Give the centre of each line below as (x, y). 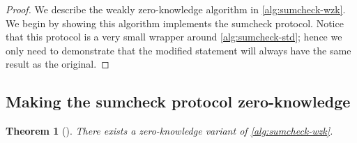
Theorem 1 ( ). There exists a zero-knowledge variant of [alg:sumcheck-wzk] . (169, 131)
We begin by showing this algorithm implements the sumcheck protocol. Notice (175, 23)
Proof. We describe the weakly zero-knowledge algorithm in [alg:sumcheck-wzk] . (176, 9)
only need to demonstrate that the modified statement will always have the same (178, 50)
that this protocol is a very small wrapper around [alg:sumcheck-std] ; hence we (174, 37)
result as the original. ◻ (58, 64)
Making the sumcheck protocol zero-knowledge (178, 101)
